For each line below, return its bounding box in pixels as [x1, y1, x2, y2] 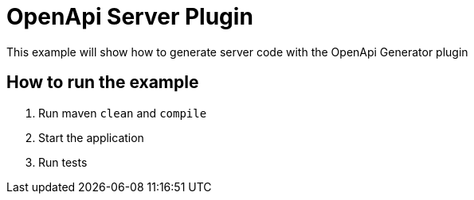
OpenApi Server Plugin [6, 3, 253, 30]
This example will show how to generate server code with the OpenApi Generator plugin [6, 44, 468, 59]
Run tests [38, 155, 88, 169]
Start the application [38, 130, 144, 144]
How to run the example [6, 72, 199, 93]
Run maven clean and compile [38, 106, 207, 120]
